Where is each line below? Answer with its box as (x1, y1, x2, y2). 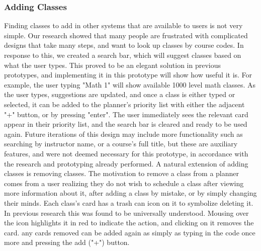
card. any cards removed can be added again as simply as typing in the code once (4, 227, 255, 237)
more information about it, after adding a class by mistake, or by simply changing (4, 188, 257, 198)
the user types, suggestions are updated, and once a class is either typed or (4, 89, 235, 100)
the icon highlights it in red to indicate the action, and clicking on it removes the (4, 217, 254, 228)
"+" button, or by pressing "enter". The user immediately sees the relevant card (4, 109, 248, 119)
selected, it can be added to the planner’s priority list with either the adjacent (4, 99, 245, 109)
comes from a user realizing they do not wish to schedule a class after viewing (4, 178, 244, 188)
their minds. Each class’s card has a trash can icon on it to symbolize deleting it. (4, 197, 253, 208)
